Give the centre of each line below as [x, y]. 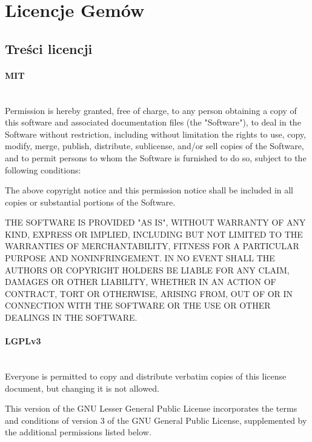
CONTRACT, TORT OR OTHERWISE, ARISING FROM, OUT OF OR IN [149, 293]
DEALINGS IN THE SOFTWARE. [71, 317]
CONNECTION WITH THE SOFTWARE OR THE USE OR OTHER [138, 305]
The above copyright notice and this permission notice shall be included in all [149, 190]
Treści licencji [49, 48]
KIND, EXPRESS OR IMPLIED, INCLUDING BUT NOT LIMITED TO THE [154, 234]
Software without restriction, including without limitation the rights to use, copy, [156, 134]
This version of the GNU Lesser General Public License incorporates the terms [151, 408]
